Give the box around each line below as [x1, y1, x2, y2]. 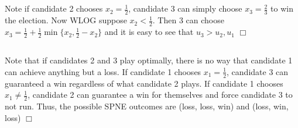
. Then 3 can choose [152, 14, 224, 26]
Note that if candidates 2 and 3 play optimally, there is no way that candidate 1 [5, 54, 293, 66]
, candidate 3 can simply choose [128, 2, 242, 15]
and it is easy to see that [104, 26, 194, 38]
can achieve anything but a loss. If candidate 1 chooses [5, 65, 201, 77]
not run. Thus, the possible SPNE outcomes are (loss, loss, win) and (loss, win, [5, 100, 289, 112]
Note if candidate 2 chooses [5, 2, 103, 15]
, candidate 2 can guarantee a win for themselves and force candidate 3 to [28, 88, 293, 101]
